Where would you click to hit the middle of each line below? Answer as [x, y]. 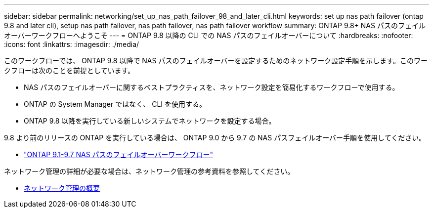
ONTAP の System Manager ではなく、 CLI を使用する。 [115, 104]
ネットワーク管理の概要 [62, 188]
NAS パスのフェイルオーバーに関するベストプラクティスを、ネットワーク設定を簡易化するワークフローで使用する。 [212, 87]
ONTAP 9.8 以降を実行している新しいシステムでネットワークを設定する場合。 [150, 121]
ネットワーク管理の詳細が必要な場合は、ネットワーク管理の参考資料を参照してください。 [149, 171]
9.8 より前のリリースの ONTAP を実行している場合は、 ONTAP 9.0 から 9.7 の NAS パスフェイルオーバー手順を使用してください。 [215, 138]
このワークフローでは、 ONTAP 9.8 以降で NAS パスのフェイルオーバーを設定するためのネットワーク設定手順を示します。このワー [216, 61]
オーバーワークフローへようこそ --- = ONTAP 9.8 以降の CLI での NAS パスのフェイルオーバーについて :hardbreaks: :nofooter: [209, 35]
